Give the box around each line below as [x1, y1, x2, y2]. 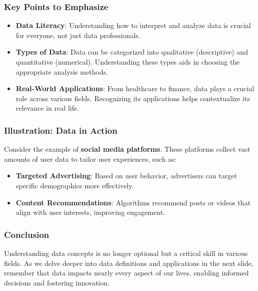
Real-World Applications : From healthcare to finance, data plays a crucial [16, 83, 254, 94]
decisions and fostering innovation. [4, 277, 110, 287]
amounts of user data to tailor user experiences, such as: [4, 153, 176, 164]
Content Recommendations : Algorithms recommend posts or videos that [16, 197, 251, 207]
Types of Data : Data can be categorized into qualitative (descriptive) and [16, 47, 248, 57]
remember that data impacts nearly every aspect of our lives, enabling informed [4, 267, 249, 278]
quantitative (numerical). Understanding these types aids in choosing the [16, 57, 240, 67]
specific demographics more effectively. [16, 180, 134, 190]
